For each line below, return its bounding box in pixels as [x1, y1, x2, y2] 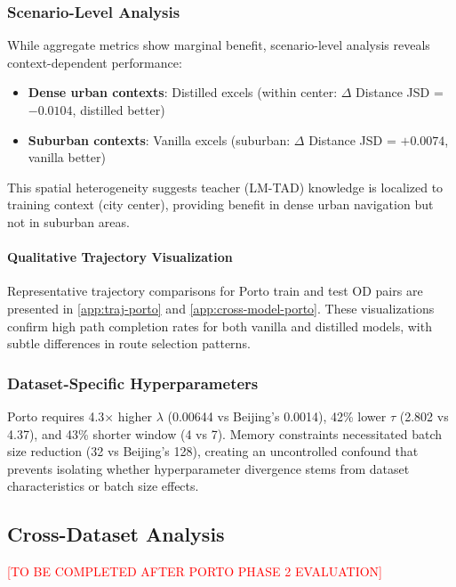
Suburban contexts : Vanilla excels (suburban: [28, 130, 291, 149]
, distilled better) [72, 101, 165, 118]
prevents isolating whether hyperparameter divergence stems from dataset [7, 459, 410, 477]
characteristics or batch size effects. [7, 477, 199, 495]
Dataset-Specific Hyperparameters [7, 371, 259, 394]
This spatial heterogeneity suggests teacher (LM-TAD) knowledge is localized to [7, 177, 444, 196]
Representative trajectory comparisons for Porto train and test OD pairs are [7, 281, 423, 300]
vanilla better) [28, 148, 106, 167]
